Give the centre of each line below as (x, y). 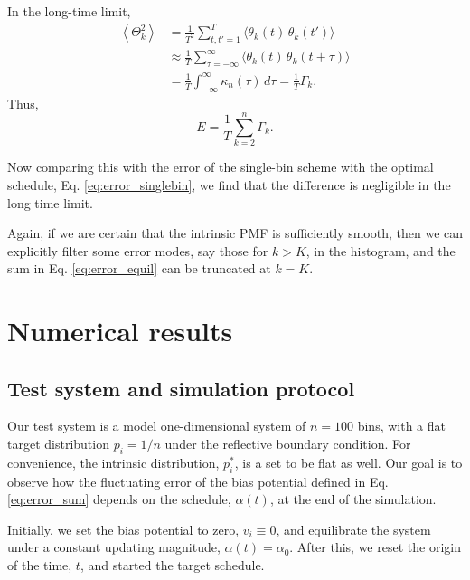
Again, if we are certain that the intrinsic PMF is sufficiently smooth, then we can (235, 233)
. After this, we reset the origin (375, 547)
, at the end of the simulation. (353, 499)
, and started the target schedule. (172, 565)
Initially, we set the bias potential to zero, (123, 529)
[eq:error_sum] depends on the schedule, (119, 499)
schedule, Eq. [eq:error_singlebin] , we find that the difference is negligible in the (229, 184)
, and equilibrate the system (353, 529)
